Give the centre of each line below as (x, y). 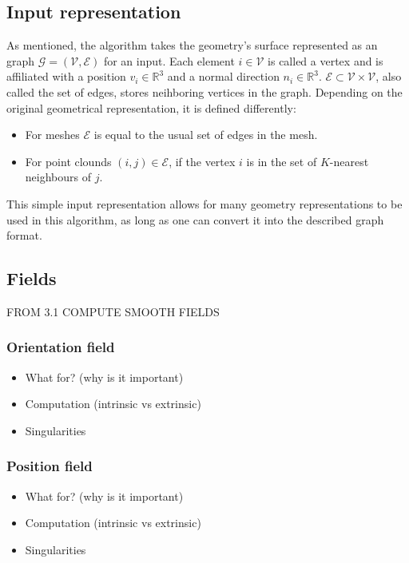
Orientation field (61, 347)
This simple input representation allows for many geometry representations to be (204, 203)
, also (389, 76)
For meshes (52, 135)
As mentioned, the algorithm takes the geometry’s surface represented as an (192, 45)
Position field (50, 466)
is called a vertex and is (326, 60)
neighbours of (58, 177)
